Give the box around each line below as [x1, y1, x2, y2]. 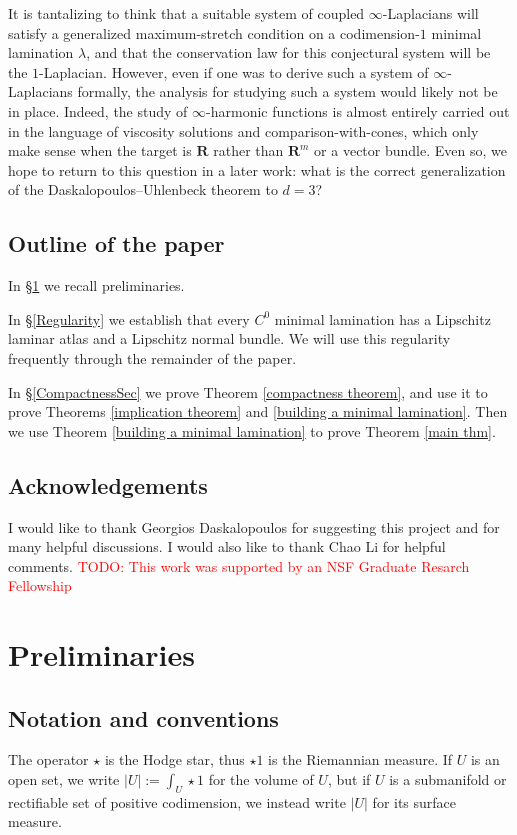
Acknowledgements [8, 469, 208, 500]
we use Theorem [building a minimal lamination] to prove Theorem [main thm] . [8, 420, 496, 441]
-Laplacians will [382, 3, 479, 23]
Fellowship [8, 575, 72, 596]
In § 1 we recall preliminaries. [8, 275, 185, 296]
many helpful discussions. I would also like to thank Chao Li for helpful [8, 536, 446, 557]
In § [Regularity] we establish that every [8, 308, 250, 329]
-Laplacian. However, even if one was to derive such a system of [39, 61, 429, 82]
